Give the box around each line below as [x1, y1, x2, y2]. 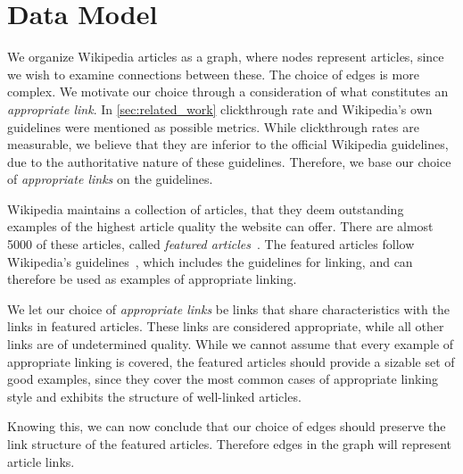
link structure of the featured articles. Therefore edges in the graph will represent [7, 435, 452, 453]
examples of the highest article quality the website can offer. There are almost [7, 217, 434, 236]
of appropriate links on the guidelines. [7, 170, 213, 188]
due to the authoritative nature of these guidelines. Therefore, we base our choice [7, 152, 451, 170]
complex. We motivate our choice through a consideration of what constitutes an [7, 82, 449, 101]
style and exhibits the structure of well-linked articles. [7, 387, 302, 405]
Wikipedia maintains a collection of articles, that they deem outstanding [7, 199, 404, 218]
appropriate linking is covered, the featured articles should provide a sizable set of [7, 352, 455, 370]
